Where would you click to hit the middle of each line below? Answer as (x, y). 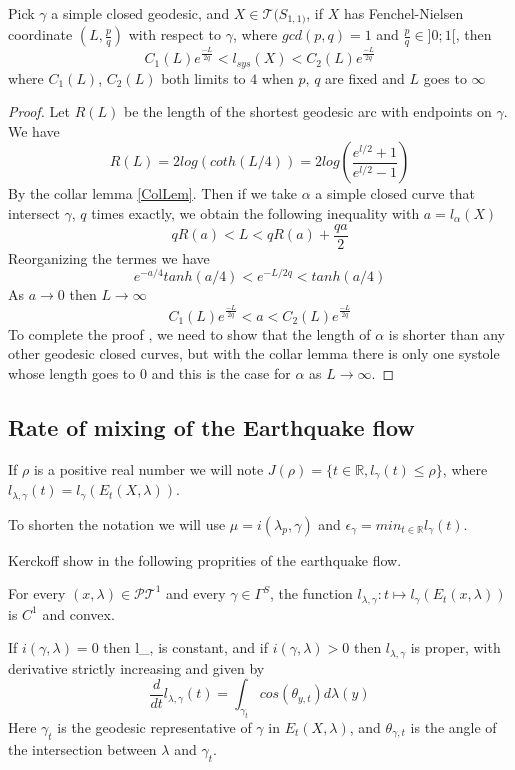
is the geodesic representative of (154, 727)
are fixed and (365, 77)
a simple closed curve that (395, 193)
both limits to (203, 77)
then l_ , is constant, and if (185, 647)
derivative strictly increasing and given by (136, 667)
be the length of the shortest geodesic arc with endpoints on (307, 111)
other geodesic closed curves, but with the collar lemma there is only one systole (254, 353)
